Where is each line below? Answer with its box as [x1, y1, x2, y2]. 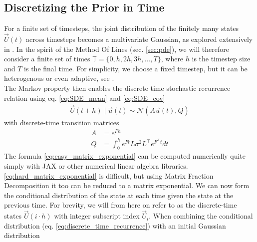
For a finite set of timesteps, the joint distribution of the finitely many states [4, 23, 239, 33]
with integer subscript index [54, 211, 140, 221]
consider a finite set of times [4, 53, 90, 64]
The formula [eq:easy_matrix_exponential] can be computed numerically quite [4, 151, 246, 161]
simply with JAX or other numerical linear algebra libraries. [4, 161, 188, 171]
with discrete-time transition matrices [4, 117, 119, 128]
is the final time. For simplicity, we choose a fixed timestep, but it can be [24, 63, 248, 73]
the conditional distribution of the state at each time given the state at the [4, 190, 234, 200]
